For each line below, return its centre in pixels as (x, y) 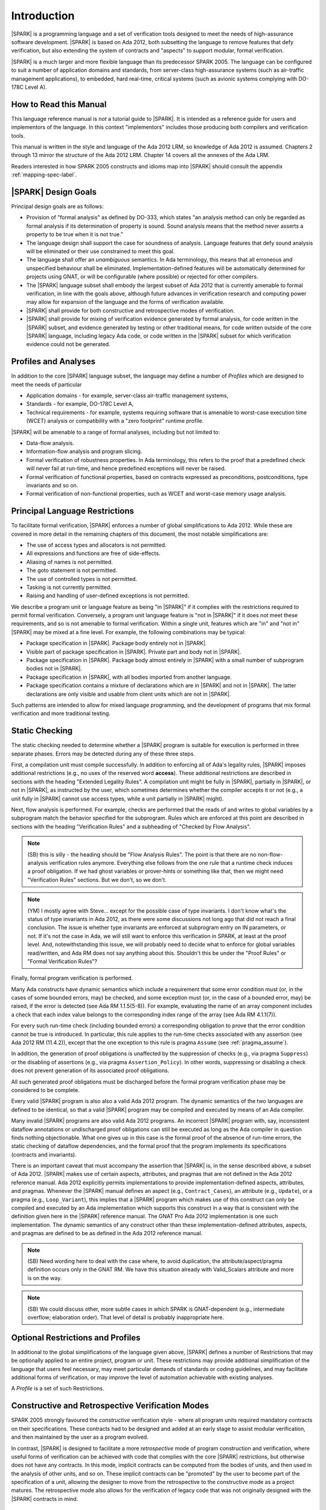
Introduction (43, 16)
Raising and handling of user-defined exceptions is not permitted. (108, 596)
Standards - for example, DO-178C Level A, (80, 404)
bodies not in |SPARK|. (54, 669)
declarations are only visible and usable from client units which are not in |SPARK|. (129, 694)
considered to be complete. (45, 1090)
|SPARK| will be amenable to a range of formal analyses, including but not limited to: (116, 432)
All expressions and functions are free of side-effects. (93, 553)
